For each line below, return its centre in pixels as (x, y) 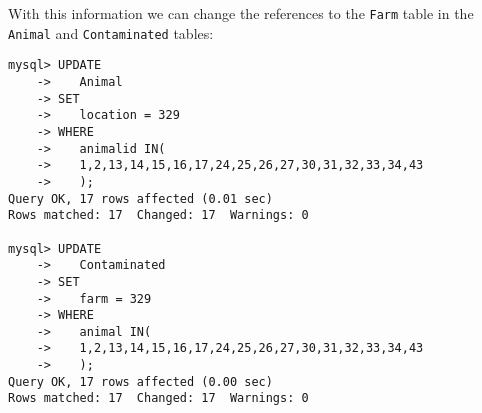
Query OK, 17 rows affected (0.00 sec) (140, 381)
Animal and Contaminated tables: (111, 32)
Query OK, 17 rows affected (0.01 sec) (140, 198)
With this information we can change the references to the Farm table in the (241, 13)
